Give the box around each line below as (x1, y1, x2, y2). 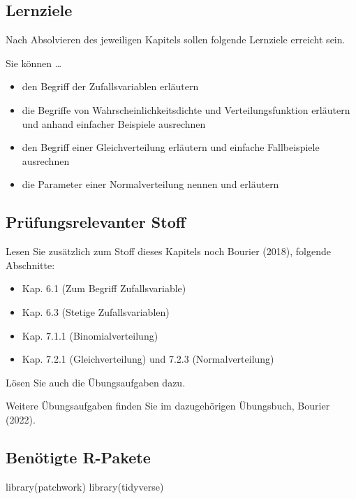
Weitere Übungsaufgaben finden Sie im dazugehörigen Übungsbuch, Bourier (6, 398, 330, 413)
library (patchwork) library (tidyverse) (6, 479, 164, 493)
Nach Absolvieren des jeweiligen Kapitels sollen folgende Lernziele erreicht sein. (6, 32, 346, 47)
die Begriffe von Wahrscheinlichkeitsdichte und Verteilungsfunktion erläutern (22, 102, 350, 117)
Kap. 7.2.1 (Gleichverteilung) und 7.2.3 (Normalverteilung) (22, 352, 274, 366)
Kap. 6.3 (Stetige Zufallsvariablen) (22, 304, 170, 319)
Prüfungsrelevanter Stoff (6, 211, 186, 233)
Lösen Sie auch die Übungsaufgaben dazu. (6, 375, 186, 389)
